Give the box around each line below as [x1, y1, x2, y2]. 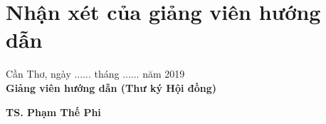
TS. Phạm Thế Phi [6, 104, 101, 119]
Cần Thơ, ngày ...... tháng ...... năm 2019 [6, 66, 185, 81]
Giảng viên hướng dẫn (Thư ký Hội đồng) [6, 80, 217, 95]
